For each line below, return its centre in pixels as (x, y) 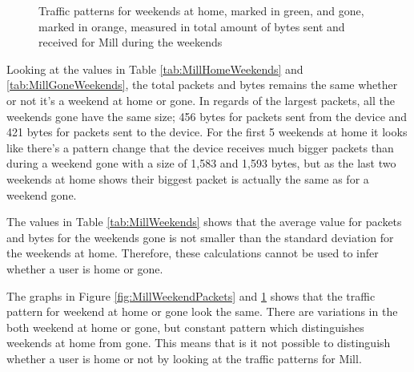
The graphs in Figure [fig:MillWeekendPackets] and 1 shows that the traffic (191, 295)
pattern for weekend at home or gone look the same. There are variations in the (202, 311)
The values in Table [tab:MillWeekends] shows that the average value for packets (204, 222)
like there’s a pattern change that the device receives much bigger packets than (200, 147)
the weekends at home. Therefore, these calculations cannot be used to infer (193, 253)
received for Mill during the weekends (131, 42)
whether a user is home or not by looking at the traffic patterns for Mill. (184, 358)
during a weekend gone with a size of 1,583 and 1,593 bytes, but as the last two (201, 163)
